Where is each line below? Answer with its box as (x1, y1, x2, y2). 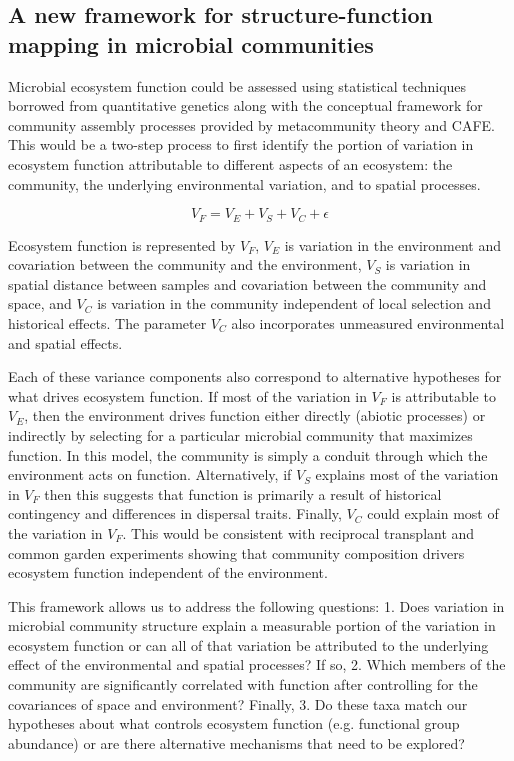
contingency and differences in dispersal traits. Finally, (8, 503, 342, 524)
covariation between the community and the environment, (8, 254, 362, 275)
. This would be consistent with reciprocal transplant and (122, 522, 475, 543)
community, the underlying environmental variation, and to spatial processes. (8, 173, 481, 194)
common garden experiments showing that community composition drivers (8, 542, 465, 563)
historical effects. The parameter (8, 312, 207, 333)
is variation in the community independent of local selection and (97, 293, 491, 314)
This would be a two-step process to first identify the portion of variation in (8, 134, 474, 155)
